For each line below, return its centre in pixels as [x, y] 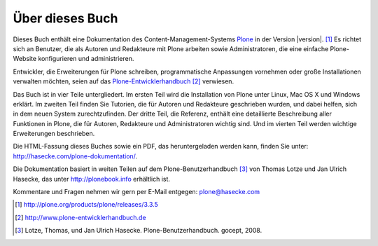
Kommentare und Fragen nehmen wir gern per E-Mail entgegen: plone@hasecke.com [136, 192]
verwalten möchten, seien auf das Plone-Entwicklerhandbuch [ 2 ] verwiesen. [124, 81]
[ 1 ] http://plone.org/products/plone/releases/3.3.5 [87, 205]
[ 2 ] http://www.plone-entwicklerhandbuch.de [80, 217]
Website [25, 59]
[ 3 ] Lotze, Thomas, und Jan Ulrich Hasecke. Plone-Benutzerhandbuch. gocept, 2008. [139, 231]
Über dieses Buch [65, 18]
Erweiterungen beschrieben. [54, 134]
